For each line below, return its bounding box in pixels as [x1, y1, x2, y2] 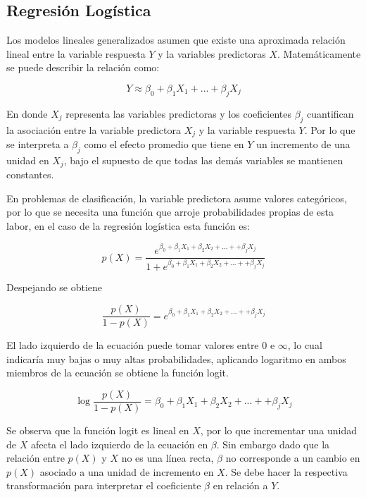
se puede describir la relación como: [6, 60, 160, 75]
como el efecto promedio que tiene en [84, 137, 244, 152]
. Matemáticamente [277, 46, 361, 61]
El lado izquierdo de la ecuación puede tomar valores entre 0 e [6, 338, 275, 352]
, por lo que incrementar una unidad [200, 422, 358, 437]
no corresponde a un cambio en [225, 450, 360, 465]
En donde [6, 106, 48, 121]
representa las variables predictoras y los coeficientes [65, 106, 291, 121]
